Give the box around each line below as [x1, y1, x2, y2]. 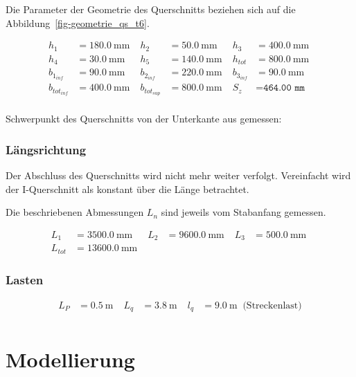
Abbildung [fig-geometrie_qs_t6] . [6, 15, 150, 30]
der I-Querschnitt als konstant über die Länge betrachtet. [6, 181, 249, 196]
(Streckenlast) [242, 301, 302, 311]
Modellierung [6, 344, 135, 373]
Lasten [6, 270, 44, 288]
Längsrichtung [6, 140, 87, 158]
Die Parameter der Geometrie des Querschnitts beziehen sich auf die [6, 2, 296, 16]
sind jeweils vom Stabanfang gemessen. [161, 205, 326, 219]
